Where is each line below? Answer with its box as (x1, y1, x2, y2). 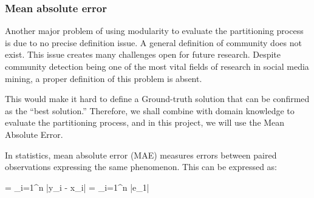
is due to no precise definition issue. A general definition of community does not (5, 36, 302, 49)
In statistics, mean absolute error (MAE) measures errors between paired (5, 148, 277, 161)
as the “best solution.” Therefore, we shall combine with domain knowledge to (5, 104, 295, 117)
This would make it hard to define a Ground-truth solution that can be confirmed (5, 92, 310, 105)
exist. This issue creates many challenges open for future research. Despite (5, 48, 281, 61)
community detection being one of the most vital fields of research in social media (5, 60, 309, 72)
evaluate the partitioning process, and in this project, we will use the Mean (5, 116, 285, 129)
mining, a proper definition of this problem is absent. (5, 72, 202, 84)
